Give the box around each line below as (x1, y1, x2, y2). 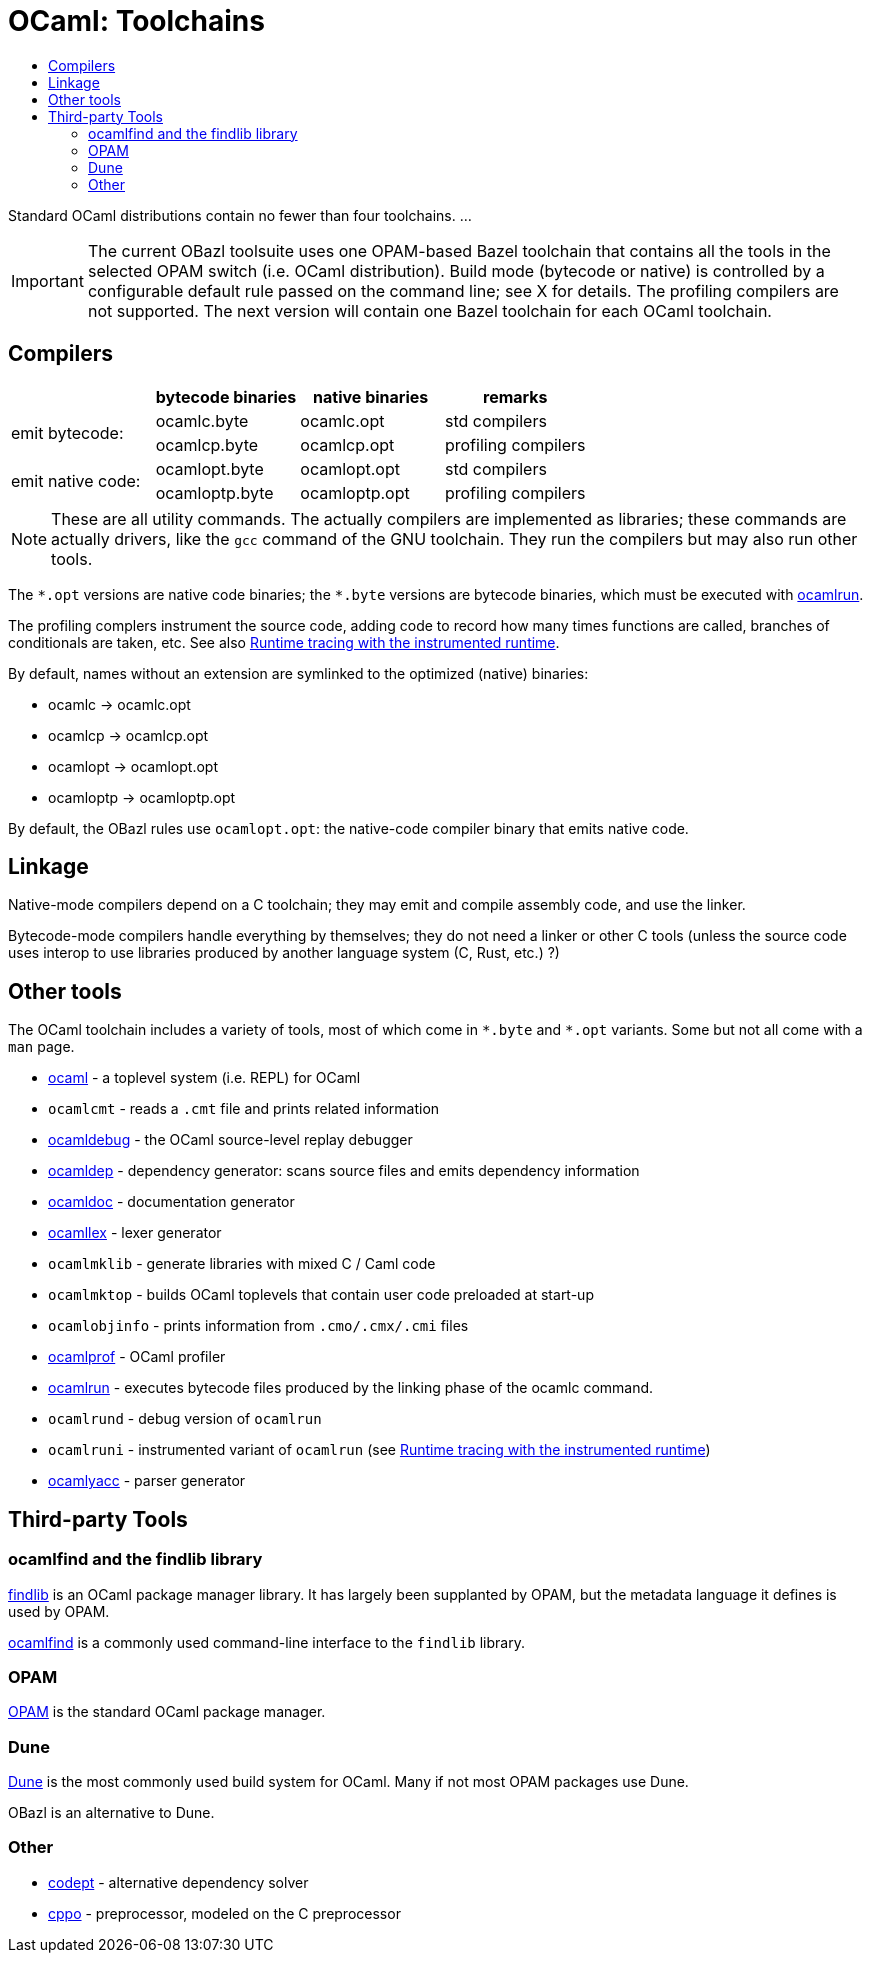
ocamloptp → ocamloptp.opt (48, 788, 236, 806)
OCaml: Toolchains (8, 4, 265, 38)
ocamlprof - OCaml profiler (48, 1348, 226, 1366)
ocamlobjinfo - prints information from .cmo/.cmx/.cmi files (48, 1317, 469, 1335)
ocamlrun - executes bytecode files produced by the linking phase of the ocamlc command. (48, 1379, 654, 1397)
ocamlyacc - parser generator (48, 1472, 246, 1490)
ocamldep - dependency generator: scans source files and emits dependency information (48, 1162, 640, 1180)
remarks (483, 386, 548, 407)
